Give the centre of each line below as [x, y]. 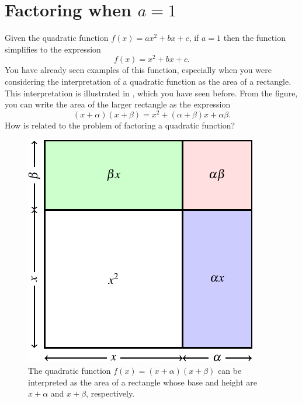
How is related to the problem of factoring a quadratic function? [120, 125]
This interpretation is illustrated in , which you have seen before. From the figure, [151, 93]
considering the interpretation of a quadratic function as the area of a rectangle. [148, 81]
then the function [254, 38]
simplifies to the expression [53, 49]
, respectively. [110, 393]
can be [230, 371]
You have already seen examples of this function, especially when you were [138, 70]
